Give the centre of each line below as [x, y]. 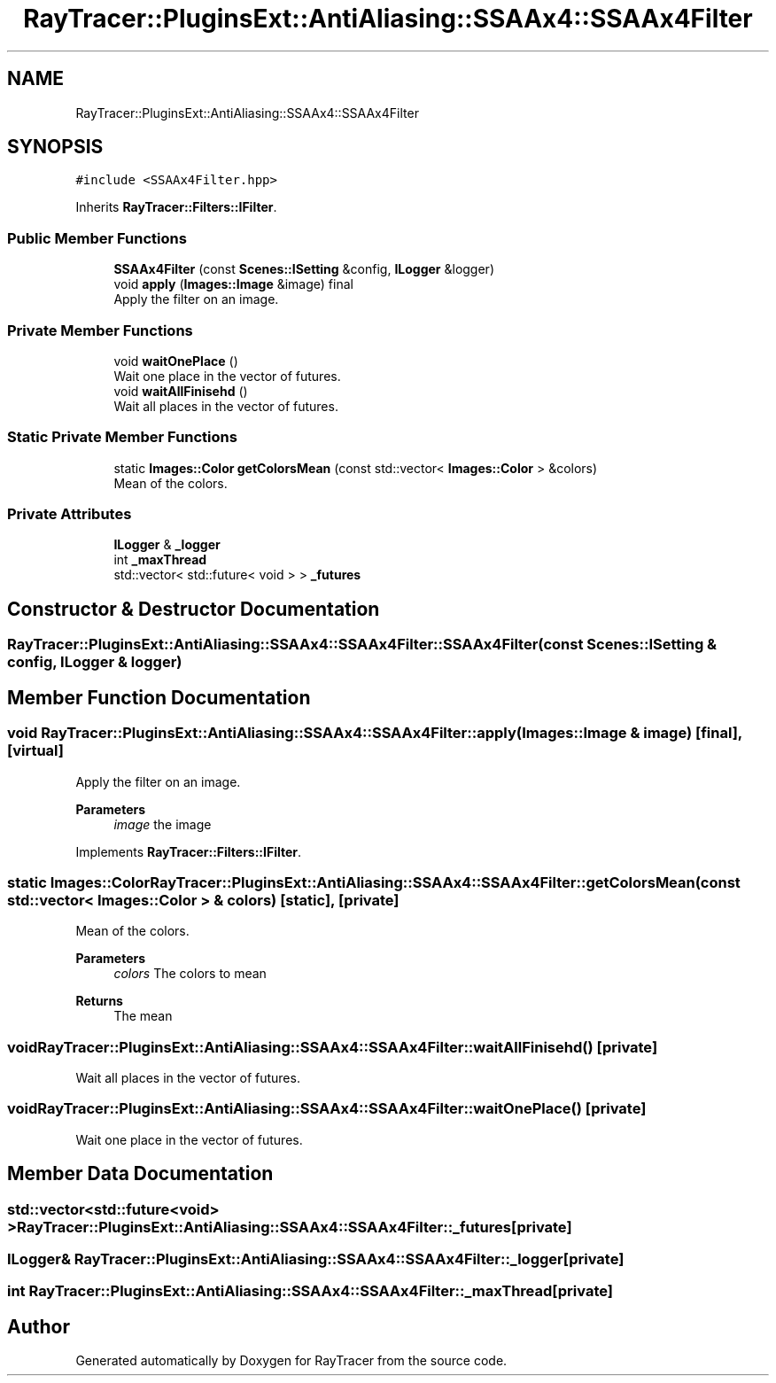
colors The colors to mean [190, 974]
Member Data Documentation [140, 1174]
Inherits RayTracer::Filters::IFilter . [176, 207]
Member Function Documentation [159, 697]
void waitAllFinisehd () [181, 391]
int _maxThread [160, 560]
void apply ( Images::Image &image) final [233, 284]
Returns [99, 1001]
